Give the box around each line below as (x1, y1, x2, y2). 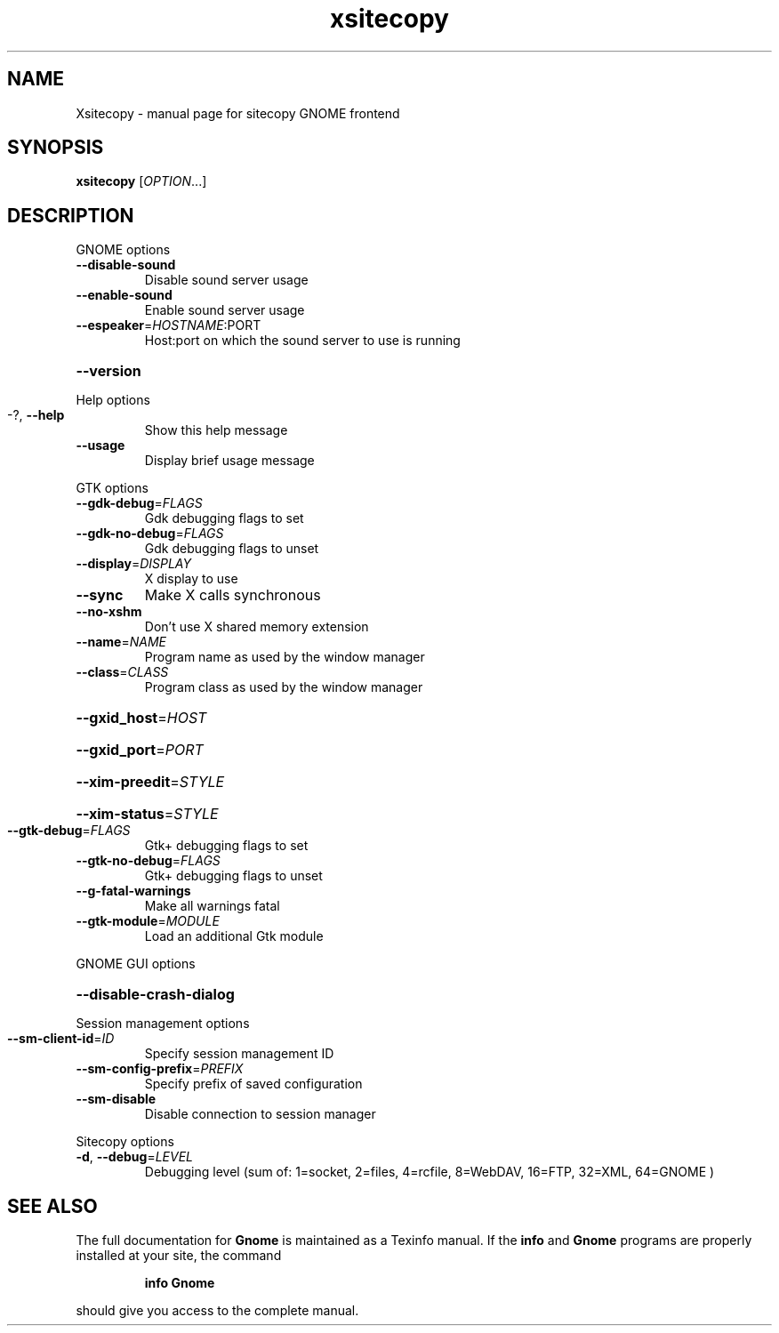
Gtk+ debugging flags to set (144, 838, 309, 854)
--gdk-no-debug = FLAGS (76, 526, 224, 542)
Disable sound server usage (144, 272, 309, 288)
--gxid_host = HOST (76, 709, 207, 727)
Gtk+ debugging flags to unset (144, 868, 323, 884)
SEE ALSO (7, 1194, 98, 1217)
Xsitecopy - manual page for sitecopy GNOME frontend (76, 105, 400, 121)
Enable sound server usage (144, 302, 305, 318)
